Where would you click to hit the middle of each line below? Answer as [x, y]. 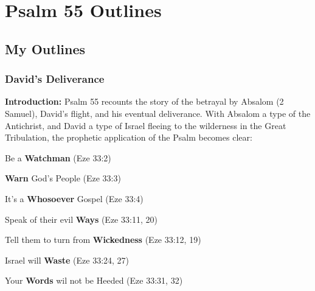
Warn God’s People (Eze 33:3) [63, 178]
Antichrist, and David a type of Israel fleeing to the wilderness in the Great [146, 125]
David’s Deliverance [55, 79]
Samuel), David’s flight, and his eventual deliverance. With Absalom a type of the [158, 113]
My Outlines [45, 48]
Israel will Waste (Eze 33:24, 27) [67, 260]
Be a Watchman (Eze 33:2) [58, 157]
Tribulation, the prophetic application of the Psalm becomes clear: [129, 137]
